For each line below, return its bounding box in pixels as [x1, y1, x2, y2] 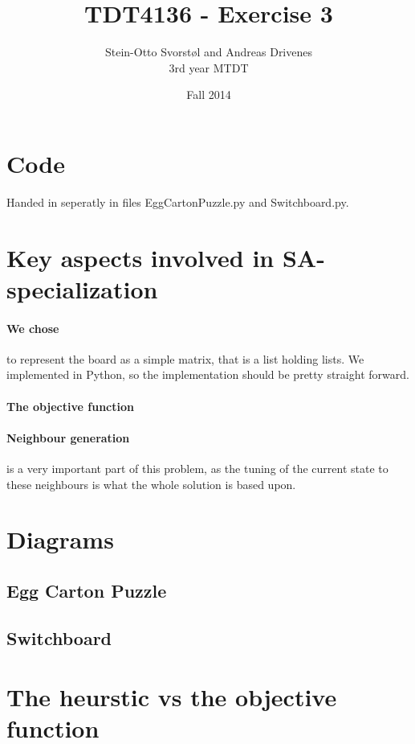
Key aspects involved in [6, 240, 275, 273]
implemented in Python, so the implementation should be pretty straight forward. [6, 366, 409, 383]
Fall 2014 [186, 86, 231, 103]
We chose [6, 319, 59, 336]
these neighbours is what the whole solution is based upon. [6, 475, 296, 492]
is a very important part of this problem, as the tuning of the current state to [6, 459, 389, 476]
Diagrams [6, 523, 114, 556]
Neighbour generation [6, 429, 130, 446]
